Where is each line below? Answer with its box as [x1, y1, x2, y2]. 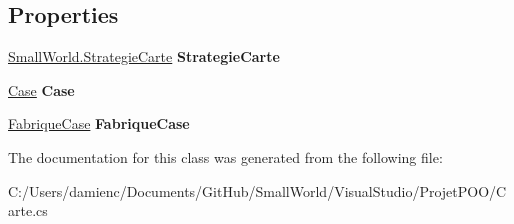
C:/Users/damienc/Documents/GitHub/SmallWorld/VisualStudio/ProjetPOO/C [8, 180, 507, 201]
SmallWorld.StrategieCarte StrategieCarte [8, 46, 280, 67]
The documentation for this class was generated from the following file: [8, 146, 443, 167]
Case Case [8, 79, 75, 100]
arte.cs [8, 200, 48, 221]
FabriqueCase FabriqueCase [8, 113, 190, 134]
